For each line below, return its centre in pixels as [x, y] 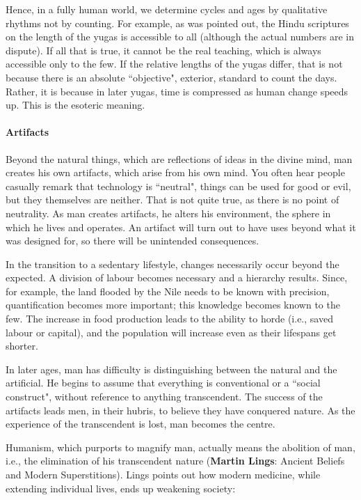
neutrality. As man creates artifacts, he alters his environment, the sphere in [168, 213]
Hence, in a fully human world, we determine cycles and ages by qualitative [167, 9]
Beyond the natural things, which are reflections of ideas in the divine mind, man [179, 158]
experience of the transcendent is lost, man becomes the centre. [141, 424]
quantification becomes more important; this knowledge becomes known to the [173, 305]
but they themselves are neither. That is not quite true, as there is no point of [173, 200]
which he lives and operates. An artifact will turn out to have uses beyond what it [181, 227]
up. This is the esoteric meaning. [75, 105]
